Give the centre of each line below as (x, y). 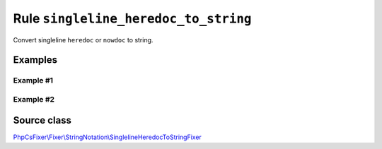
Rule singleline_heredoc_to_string (132, 18)
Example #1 (33, 81)
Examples (35, 60)
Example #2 (34, 99)
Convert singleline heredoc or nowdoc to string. (83, 40)
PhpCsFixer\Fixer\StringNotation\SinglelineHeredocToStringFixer (107, 137)
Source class (42, 120)
